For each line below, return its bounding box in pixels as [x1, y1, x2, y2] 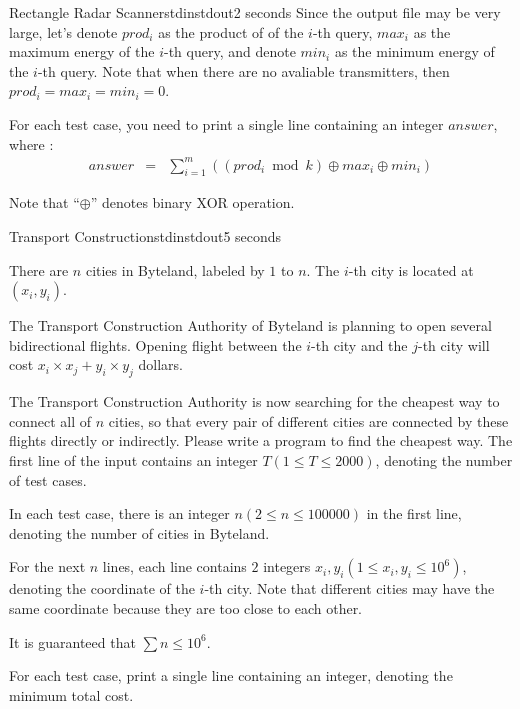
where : [9, 133, 54, 154]
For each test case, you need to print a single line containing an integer [9, 113, 444, 134]
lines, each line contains [102, 556, 247, 577]
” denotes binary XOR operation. [90, 192, 295, 213]
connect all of [9, 410, 92, 431]
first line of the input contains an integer [9, 450, 258, 471]
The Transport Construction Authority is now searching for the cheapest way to [9, 391, 500, 412]
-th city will [418, 334, 490, 355]
